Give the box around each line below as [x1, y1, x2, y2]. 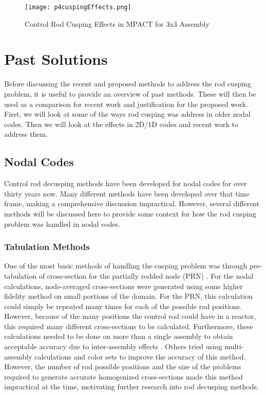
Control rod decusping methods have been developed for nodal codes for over [4, 178, 247, 189]
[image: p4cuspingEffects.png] [25, 4, 131, 11]
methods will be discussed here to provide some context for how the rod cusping [4, 208, 256, 219]
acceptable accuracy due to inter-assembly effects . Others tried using [4, 341, 222, 352]
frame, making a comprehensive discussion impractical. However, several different [4, 198, 260, 209]
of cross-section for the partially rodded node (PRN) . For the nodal [39, 270, 254, 281]
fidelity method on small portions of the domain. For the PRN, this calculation [4, 291, 253, 301]
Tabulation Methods [4, 240, 90, 253]
